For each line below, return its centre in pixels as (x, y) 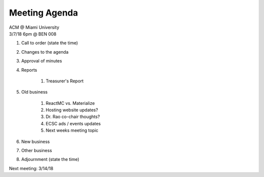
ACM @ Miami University (34, 27)
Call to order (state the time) (50, 43)
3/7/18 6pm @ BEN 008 (33, 34)
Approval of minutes (42, 61)
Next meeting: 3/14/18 (31, 168)
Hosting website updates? (72, 110)
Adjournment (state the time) (50, 159)
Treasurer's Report (65, 81)
